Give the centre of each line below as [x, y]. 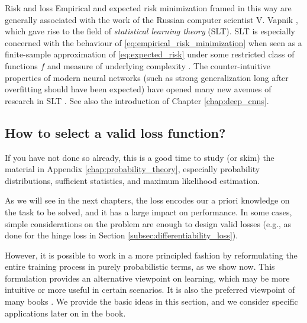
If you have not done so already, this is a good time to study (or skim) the [140, 157]
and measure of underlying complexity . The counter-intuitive [159, 65]
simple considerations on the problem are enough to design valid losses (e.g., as [148, 223]
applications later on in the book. [65, 313]
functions [21, 65]
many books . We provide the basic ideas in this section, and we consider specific [151, 301]
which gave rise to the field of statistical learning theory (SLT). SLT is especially [150, 31]
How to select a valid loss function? [115, 132]
